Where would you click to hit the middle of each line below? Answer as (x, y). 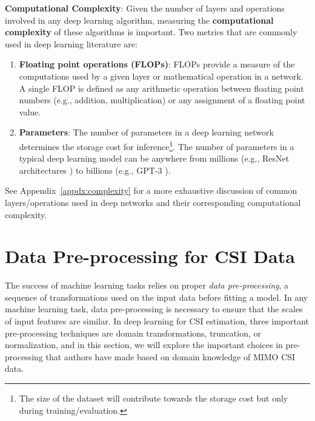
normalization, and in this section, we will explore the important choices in (144, 345)
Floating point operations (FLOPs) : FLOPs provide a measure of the (157, 64)
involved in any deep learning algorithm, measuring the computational (139, 20)
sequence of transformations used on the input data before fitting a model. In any (157, 297)
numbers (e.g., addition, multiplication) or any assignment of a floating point (162, 100)
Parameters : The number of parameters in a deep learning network (146, 132)
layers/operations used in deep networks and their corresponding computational (153, 202)
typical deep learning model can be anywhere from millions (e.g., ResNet (154, 158)
